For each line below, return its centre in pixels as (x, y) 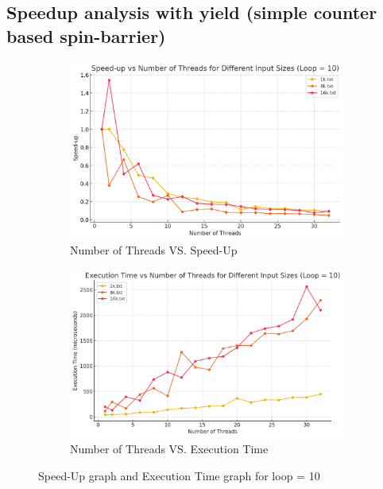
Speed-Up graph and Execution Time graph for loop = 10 (179, 475)
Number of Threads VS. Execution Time (169, 449)
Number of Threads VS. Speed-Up (154, 250)
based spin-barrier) (86, 35)
